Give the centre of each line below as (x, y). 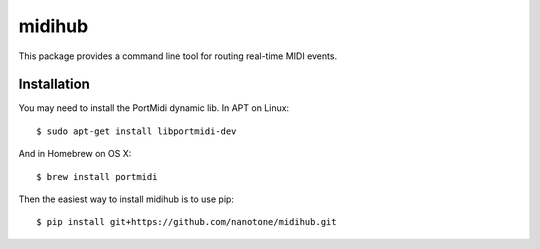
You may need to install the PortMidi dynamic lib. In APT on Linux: (154, 108)
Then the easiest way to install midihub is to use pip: (126, 199)
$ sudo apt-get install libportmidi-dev (136, 131)
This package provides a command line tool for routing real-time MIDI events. (178, 56)
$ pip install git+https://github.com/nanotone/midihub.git (186, 222)
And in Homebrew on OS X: (75, 154)
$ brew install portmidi (97, 176)
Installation (54, 84)
